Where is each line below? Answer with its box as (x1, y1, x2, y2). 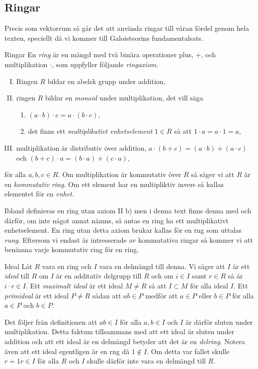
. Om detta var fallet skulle (147, 346, 230, 356)
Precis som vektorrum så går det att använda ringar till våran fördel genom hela (4, 23, 249, 33)
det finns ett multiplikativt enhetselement (28, 126, 153, 136)
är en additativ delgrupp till (56, 271, 142, 281)
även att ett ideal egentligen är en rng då (4, 346, 130, 356)
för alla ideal (190, 280, 228, 291)
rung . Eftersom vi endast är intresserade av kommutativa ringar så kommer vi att (4, 234, 253, 245)
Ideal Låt (4, 261, 32, 271)
